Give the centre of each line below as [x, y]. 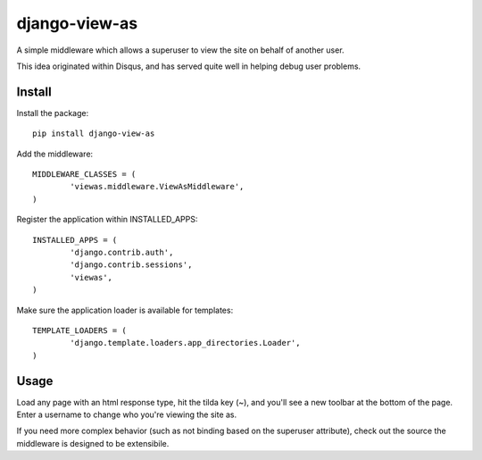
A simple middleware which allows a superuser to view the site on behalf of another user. [180, 50]
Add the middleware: [55, 154]
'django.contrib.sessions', [131, 265]
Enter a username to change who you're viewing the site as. [127, 414]
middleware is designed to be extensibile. [93, 443]
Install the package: [53, 113]
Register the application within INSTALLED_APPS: [107, 220]
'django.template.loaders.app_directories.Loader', [185, 343]
